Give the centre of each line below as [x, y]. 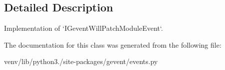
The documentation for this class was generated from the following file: [113, 44]
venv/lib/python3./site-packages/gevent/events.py [81, 61]
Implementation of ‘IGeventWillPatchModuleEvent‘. [83, 28]
